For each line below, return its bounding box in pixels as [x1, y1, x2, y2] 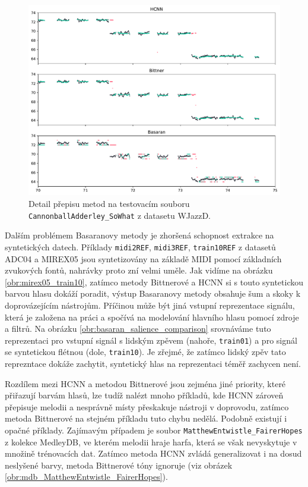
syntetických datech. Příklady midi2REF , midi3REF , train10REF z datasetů [5, 240, 276, 253]
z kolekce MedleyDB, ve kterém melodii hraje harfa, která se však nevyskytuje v [5, 435, 297, 448]
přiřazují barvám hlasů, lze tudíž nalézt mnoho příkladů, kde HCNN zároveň [5, 389, 284, 401]
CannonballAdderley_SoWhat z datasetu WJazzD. [28, 209, 211, 221]
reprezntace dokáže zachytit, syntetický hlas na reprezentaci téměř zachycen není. [5, 357, 301, 370]
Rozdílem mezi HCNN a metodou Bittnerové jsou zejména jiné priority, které [5, 377, 286, 389]
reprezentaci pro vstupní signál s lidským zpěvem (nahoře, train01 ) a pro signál [5, 334, 297, 346]
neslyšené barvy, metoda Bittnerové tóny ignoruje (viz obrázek [5, 458, 233, 471]
